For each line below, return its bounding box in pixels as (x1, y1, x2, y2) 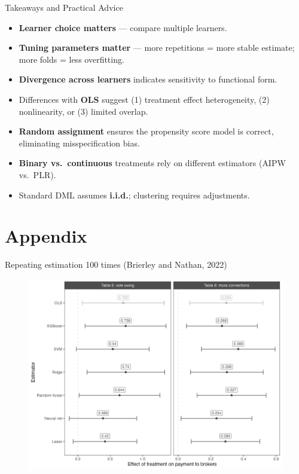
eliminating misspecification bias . (19, 136, 140, 149)
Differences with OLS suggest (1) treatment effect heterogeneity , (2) (19, 93, 270, 105)
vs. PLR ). (19, 168, 56, 181)
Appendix (5, 224, 87, 248)
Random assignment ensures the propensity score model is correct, (19, 125, 274, 137)
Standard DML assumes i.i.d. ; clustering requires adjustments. (19, 188, 250, 201)
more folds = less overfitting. (19, 53, 124, 65)
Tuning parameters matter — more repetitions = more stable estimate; (19, 41, 295, 54)
